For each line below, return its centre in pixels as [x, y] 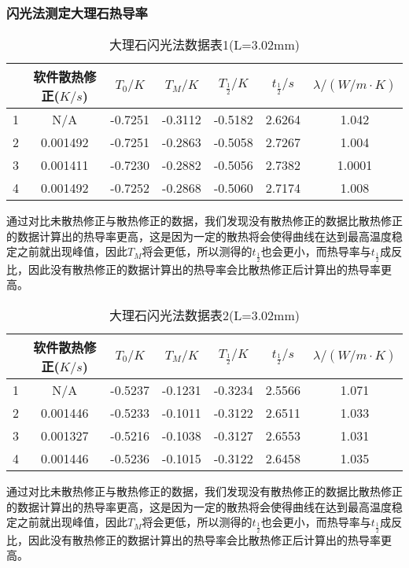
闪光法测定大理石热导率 [77, 12]
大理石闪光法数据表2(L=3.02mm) [204, 315]
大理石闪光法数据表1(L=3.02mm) [204, 45]
